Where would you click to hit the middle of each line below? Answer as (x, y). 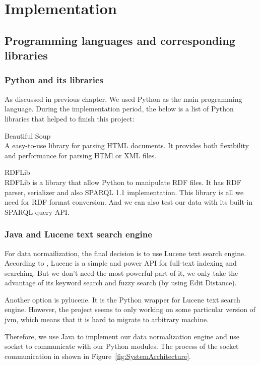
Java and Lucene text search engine (78, 234)
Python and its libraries (54, 80)
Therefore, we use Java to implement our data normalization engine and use (122, 336)
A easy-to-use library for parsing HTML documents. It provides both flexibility (127, 145)
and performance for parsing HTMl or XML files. (81, 155)
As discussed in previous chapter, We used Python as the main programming (123, 99)
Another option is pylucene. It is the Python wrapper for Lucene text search (122, 299)
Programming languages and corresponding (120, 40)
